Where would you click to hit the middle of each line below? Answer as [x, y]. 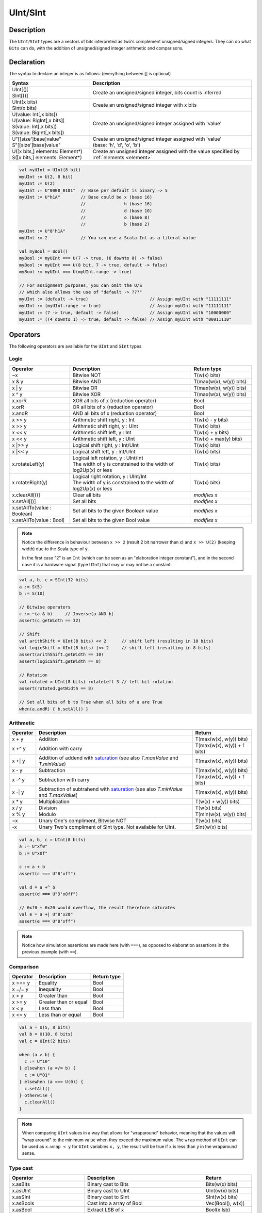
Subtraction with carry [64, 780]
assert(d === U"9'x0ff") [49, 894]
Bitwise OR [85, 388]
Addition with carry [60, 749]
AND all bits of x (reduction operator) [115, 413]
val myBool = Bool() [43, 252]
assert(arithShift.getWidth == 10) [61, 655]
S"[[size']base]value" [36, 145]
